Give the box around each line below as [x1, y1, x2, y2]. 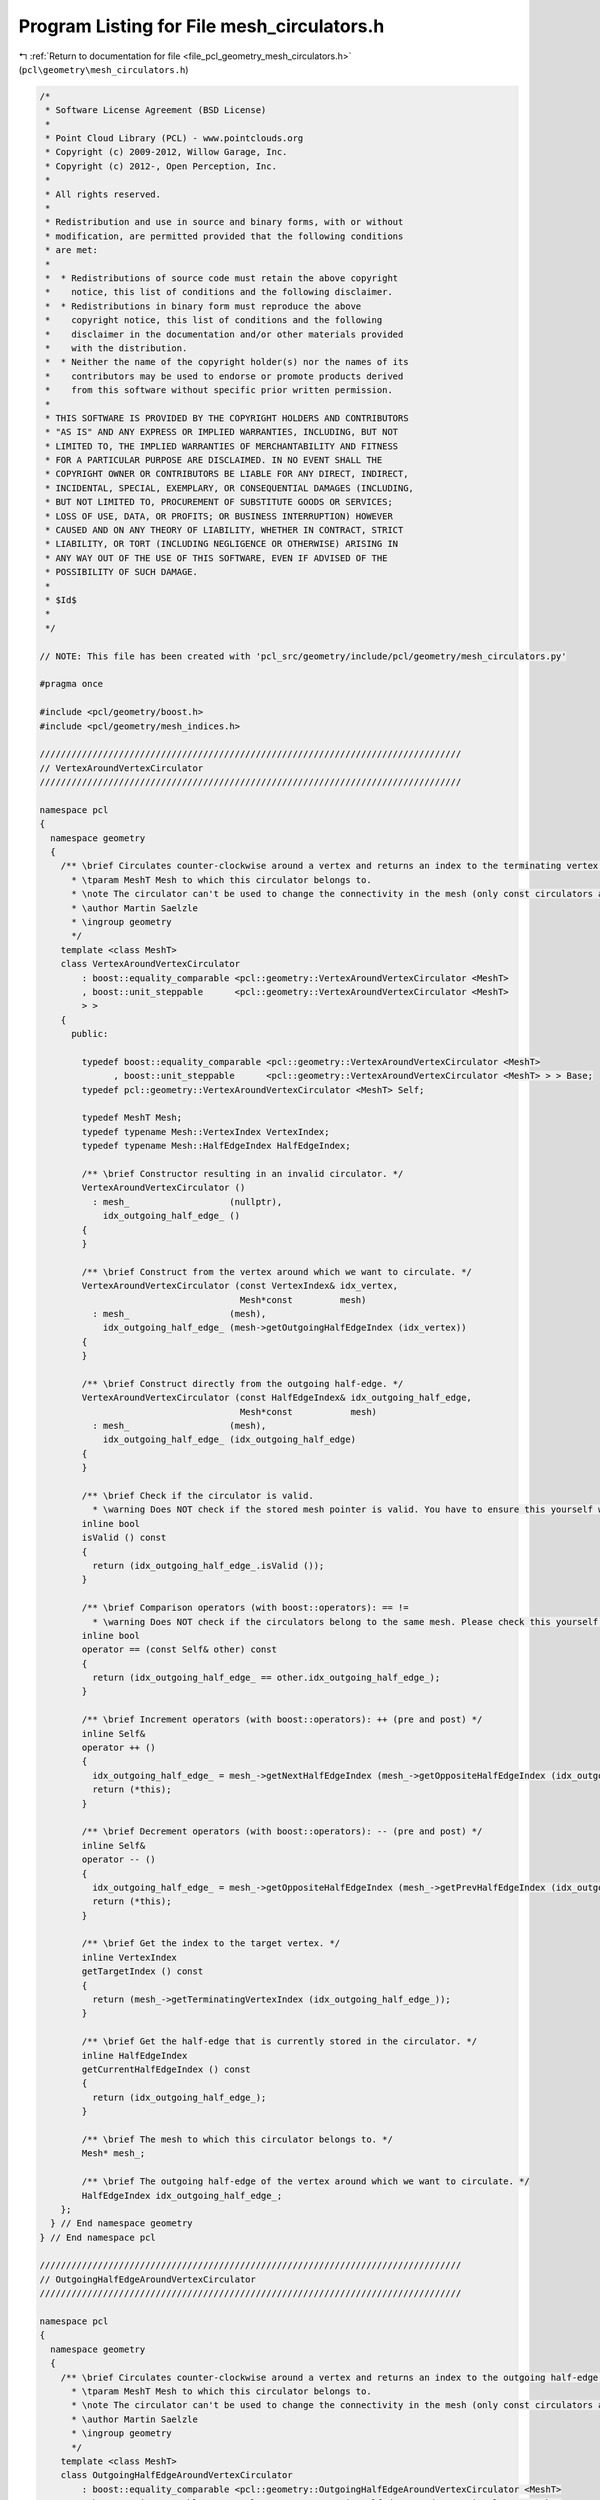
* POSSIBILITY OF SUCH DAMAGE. [45, 566, 199, 578]
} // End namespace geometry [50, 2218, 194, 2229]
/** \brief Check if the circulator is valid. [81, 1490, 314, 1501]
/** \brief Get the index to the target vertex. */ [81, 1938, 341, 1949]
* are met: [45, 245, 99, 256]
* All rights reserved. [45, 188, 162, 200]
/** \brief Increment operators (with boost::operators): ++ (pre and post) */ [81, 1714, 483, 1725]
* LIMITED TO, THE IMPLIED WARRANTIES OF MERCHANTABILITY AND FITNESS [45, 440, 399, 452]
